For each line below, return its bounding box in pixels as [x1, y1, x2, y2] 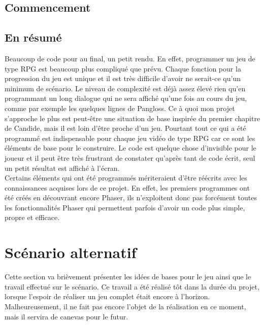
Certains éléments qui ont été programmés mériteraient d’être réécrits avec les [5, 172, 247, 183]
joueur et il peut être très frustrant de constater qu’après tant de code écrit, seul [5, 152, 255, 163]
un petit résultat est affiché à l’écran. [5, 162, 120, 173]
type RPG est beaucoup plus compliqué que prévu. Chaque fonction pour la [5, 63, 241, 74]
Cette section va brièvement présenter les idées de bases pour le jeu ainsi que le [5, 271, 251, 282]
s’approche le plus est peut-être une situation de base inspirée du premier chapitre [5, 113, 260, 123]
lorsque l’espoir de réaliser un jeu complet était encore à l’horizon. [5, 291, 210, 302]
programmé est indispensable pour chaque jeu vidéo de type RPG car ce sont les [5, 132, 255, 143]
